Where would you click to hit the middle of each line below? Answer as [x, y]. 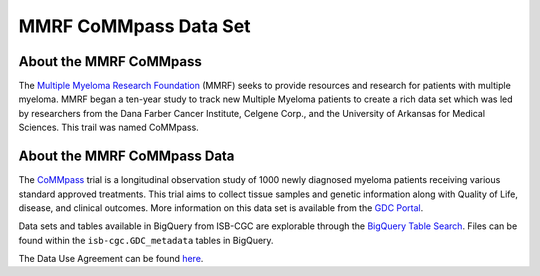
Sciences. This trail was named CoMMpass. [108, 127]
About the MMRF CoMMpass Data [126, 156]
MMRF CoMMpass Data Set [134, 26]
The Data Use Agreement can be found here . [111, 259]
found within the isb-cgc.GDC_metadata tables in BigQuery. [146, 240]
